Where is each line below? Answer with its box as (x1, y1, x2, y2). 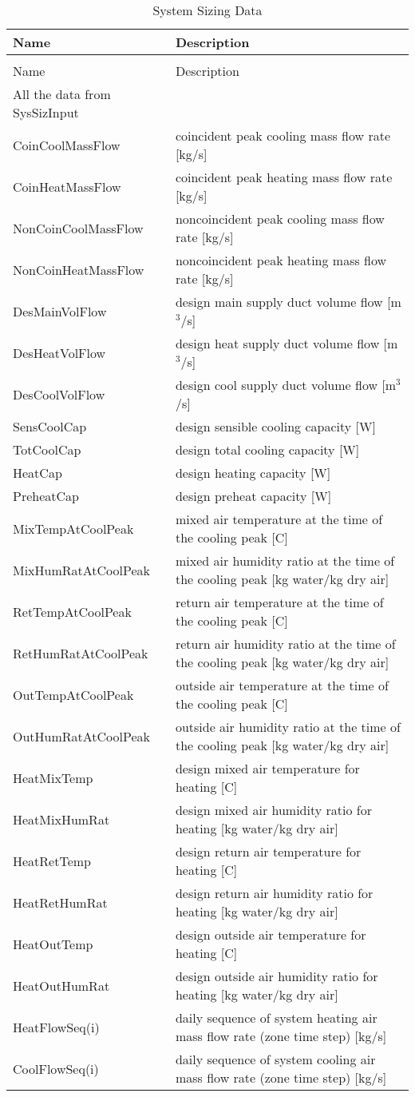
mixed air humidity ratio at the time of (175, 551, 395, 570)
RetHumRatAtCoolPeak (13, 643, 148, 662)
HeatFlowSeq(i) (13, 1017, 100, 1036)
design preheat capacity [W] (175, 487, 332, 505)
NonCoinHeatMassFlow (13, 260, 144, 279)
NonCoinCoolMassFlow (13, 218, 144, 237)
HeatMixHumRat (13, 809, 110, 829)
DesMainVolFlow (13, 301, 107, 320)
